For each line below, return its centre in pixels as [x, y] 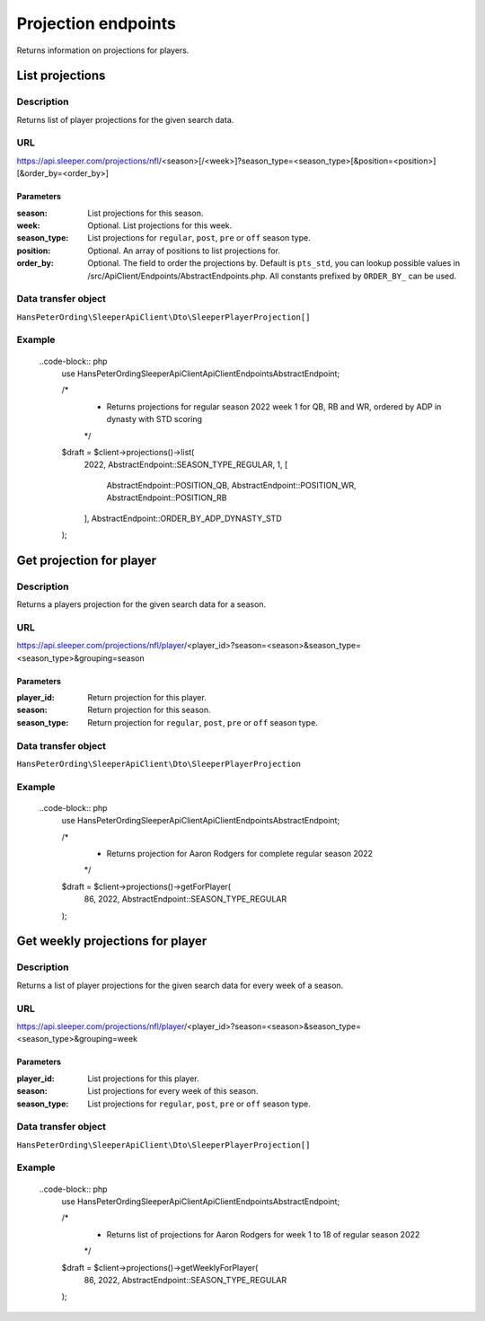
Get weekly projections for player [112, 942]
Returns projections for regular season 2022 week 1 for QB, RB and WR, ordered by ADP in [274, 406]
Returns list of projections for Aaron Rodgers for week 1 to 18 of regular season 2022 [263, 1234]
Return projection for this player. [147, 698]
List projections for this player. [143, 1079]
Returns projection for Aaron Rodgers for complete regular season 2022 [239, 854]
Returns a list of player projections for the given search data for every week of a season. [180, 985]
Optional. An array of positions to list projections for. [184, 251]
